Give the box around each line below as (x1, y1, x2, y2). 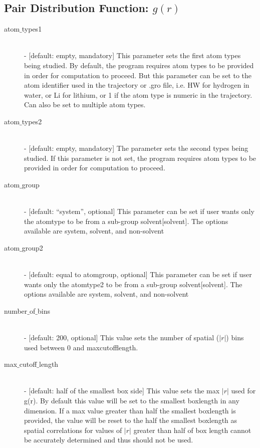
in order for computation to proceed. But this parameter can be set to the (24, 70, 252, 80)
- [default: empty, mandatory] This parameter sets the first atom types (24, 50, 241, 61)
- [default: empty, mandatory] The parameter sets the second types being (24, 143, 248, 153)
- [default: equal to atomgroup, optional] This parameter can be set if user (24, 269, 252, 280)
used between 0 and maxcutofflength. (24, 342, 138, 352)
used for (231, 385, 256, 396)
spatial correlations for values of (24, 424, 122, 435)
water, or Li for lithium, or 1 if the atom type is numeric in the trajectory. (24, 89, 252, 100)
